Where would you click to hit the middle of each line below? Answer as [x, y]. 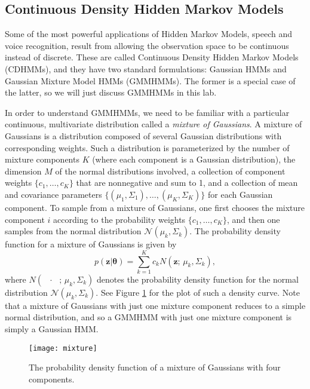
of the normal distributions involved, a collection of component [170, 171]
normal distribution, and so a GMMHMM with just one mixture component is [148, 317]
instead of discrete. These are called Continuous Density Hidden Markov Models [152, 57]
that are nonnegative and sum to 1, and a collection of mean [187, 183]
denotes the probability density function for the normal [198, 279]
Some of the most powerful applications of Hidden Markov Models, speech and [149, 34]
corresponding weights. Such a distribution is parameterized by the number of [147, 147]
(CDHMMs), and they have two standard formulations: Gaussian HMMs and [146, 68]
